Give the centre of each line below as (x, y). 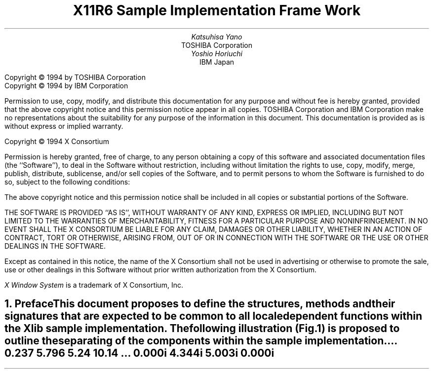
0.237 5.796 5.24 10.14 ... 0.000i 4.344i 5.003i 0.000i (139, 353)
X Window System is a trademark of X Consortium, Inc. (94, 285)
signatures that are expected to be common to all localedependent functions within (214, 316)
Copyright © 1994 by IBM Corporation (66, 85)
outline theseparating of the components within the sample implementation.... (201, 341)
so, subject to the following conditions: (67, 182)
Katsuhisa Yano (217, 37)
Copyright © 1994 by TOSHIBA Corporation (75, 77)
